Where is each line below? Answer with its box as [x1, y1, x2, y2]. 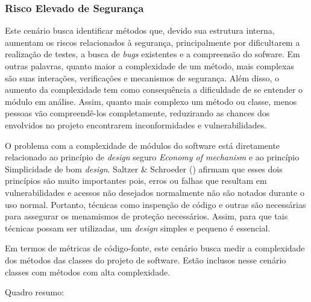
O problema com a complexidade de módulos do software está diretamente [5, 139, 280, 151]
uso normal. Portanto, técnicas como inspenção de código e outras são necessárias [5, 198, 306, 210]
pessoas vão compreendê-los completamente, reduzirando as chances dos [5, 107, 270, 119]
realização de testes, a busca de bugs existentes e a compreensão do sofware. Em [5, 48, 300, 60]
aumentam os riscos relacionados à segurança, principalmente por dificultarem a [5, 36, 300, 48]
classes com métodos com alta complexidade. [5, 265, 171, 278]
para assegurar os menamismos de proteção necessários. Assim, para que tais [5, 210, 288, 222]
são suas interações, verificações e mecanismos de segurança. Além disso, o [5, 71, 279, 84]
